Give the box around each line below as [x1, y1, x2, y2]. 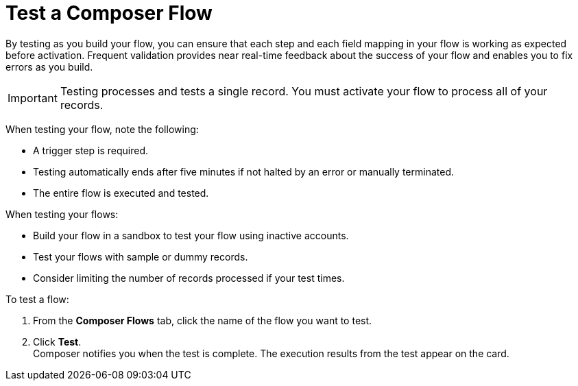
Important [8, 91, 58, 105]
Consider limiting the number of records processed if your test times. [33, 272, 345, 284]
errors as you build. [5, 60, 93, 73]
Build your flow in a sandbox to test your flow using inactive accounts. [33, 229, 349, 241]
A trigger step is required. [33, 144, 148, 156]
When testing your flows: [5, 208, 119, 220]
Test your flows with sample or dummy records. [33, 250, 248, 263]
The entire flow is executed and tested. [33, 186, 209, 199]
